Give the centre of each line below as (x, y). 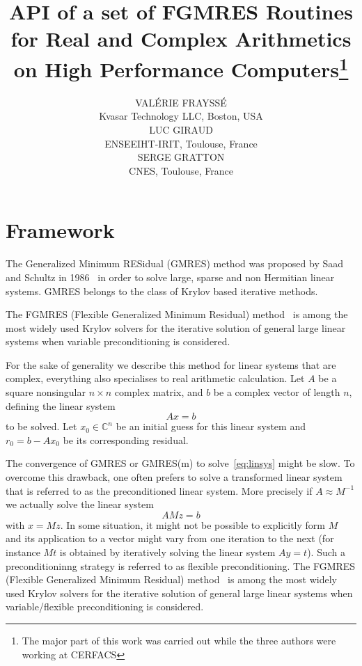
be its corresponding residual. (126, 439)
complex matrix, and (159, 392)
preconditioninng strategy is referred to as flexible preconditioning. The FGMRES (181, 565)
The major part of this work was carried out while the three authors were (179, 640)
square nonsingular (46, 392)
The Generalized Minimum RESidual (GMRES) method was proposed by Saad (175, 263)
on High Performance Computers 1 (181, 67)
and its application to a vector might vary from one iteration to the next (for (170, 538)
